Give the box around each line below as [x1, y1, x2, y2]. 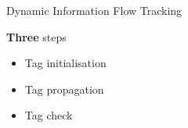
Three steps [6, 28, 67, 44]
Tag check [24, 107, 73, 123]
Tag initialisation [24, 55, 107, 71]
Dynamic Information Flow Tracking [6, 2, 183, 18]
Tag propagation [24, 80, 104, 97]
